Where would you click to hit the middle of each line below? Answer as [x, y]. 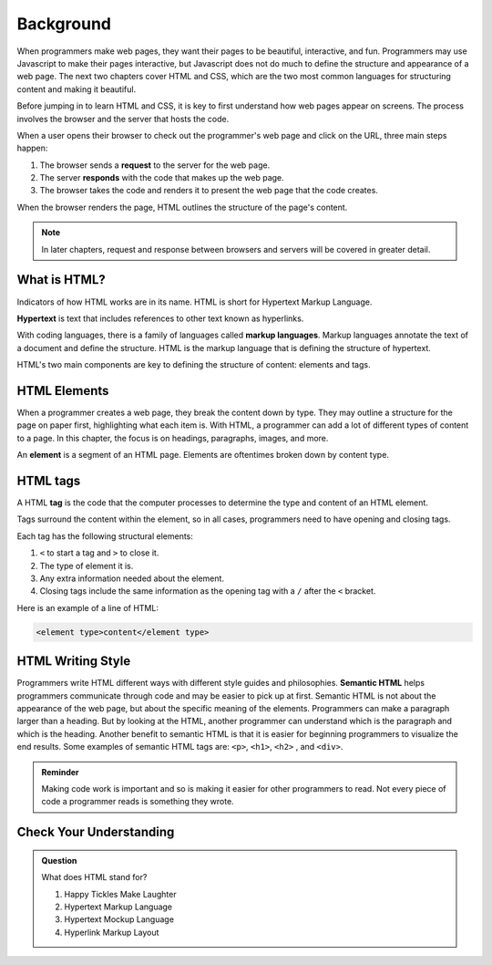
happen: [32, 148]
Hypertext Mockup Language [119, 919]
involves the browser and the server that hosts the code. [123, 119]
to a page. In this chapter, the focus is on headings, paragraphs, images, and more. [173, 438]
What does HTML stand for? [94, 877]
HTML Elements [63, 391]
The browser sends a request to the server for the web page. [155, 165]
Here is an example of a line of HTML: [88, 607]
